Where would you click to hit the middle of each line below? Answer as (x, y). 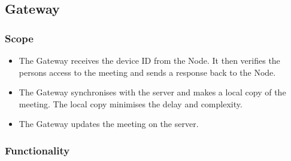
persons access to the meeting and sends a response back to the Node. (147, 72)
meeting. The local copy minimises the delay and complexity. (131, 103)
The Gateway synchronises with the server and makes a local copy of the (152, 92)
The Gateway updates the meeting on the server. (109, 124)
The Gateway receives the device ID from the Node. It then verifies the (149, 60)
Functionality (37, 150)
